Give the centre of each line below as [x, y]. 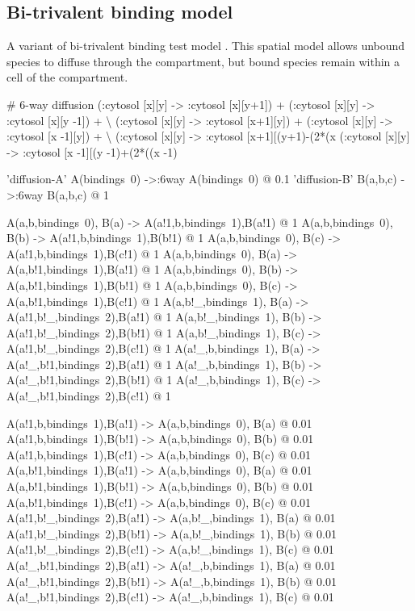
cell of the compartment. [67, 77]
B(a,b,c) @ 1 [78, 194]
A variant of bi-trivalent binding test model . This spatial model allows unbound [206, 46]
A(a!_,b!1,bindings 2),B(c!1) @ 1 [89, 396]
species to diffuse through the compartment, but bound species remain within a [203, 61]
